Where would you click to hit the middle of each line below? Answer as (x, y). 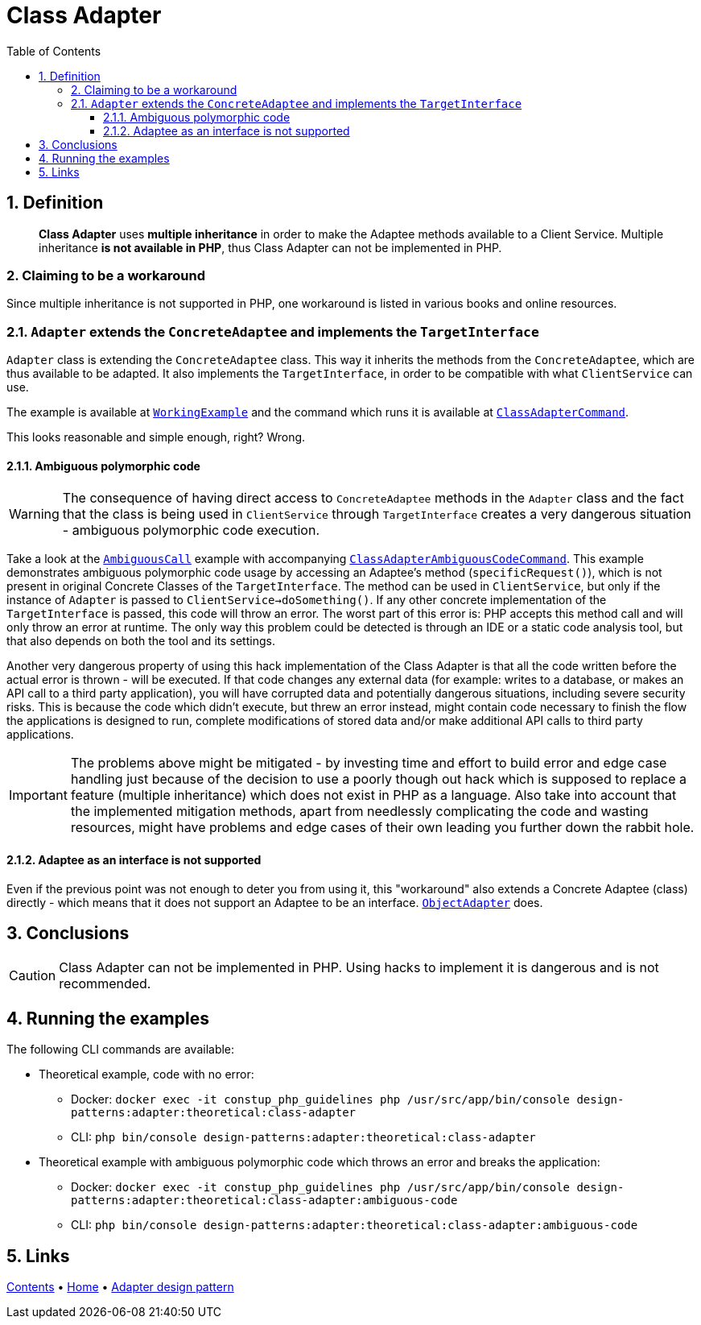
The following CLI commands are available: (121, 1050)
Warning (34, 514)
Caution (33, 976)
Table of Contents (54, 51)
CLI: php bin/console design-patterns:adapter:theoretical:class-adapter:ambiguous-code (355, 1225)
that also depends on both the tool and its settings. (141, 641)
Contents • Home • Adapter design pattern (120, 1287)
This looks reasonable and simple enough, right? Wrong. (156, 437)
